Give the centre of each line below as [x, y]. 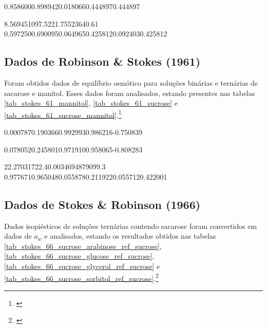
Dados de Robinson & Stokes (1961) [102, 61]
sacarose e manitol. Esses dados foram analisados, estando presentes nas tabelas [130, 93]
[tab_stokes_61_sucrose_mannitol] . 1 [63, 114]
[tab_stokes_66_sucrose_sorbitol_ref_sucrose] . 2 [81, 277]
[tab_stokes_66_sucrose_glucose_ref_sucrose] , [79, 256]
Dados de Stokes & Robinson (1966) [102, 204]
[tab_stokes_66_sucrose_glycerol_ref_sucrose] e [82, 266]
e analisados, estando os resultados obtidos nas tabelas [130, 236]
